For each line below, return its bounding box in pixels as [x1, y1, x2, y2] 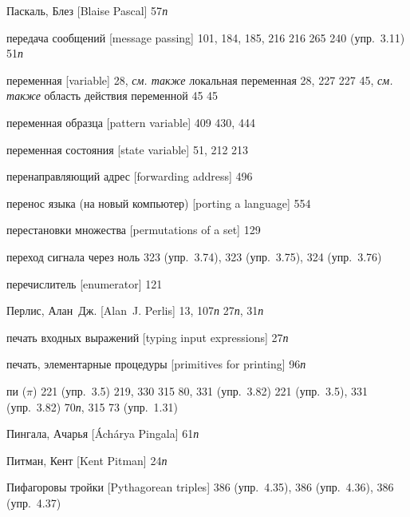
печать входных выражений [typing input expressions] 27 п [6, 328, 289, 345]
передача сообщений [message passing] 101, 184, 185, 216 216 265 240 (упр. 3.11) [6, 29, 405, 46]
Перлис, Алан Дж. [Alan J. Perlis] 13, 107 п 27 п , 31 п [6, 302, 264, 319]
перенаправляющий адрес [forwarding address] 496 [6, 168, 253, 185]
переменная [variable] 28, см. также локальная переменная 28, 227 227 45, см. [6, 71, 393, 88]
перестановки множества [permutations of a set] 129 [6, 221, 261, 238]
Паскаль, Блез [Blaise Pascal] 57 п [6, 2, 168, 18]
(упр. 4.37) [6, 494, 61, 511]
